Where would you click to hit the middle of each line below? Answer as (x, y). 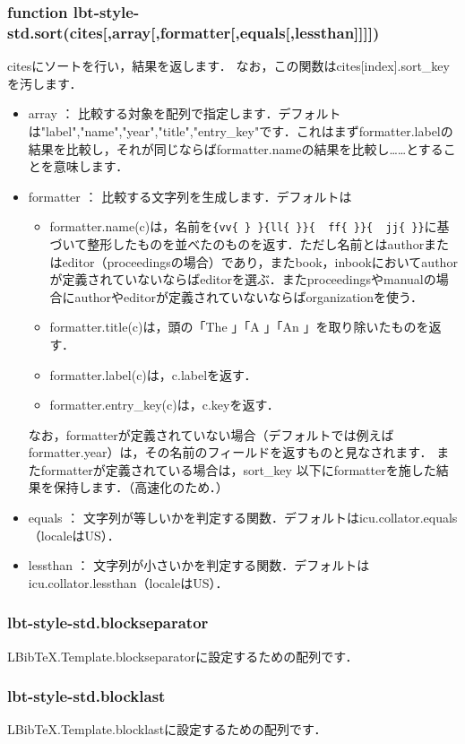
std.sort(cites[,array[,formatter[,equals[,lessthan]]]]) (194, 32)
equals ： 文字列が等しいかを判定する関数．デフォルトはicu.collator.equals (243, 518)
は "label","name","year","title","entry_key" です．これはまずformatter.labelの (241, 130)
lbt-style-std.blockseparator (108, 623)
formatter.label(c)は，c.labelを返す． (153, 374)
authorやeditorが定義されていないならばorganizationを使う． (249, 296)
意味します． (91, 166)
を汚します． (45, 83)
